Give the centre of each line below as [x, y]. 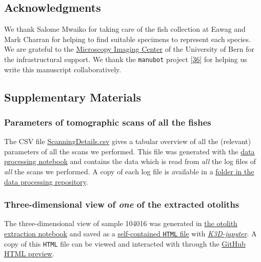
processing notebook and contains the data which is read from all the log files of [130, 161]
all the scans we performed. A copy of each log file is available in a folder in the [129, 172]
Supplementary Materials [73, 97]
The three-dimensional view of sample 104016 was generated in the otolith [121, 223]
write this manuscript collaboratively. [63, 69]
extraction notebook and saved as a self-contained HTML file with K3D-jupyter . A [130, 234]
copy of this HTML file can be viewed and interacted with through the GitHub [125, 243]
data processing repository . [46, 181]
